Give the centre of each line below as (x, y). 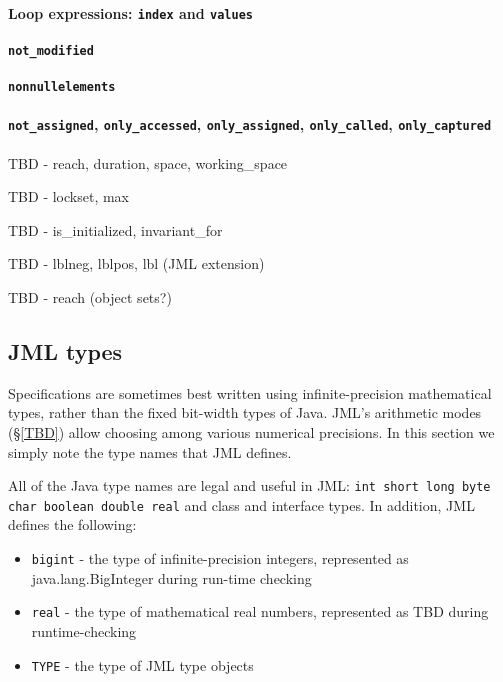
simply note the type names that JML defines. (150, 451)
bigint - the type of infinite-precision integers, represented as (220, 558)
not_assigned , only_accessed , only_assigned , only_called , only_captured (250, 124)
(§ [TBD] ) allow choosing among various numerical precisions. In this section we (251, 431)
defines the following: (72, 524)
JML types (65, 350)
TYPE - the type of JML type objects (142, 664)
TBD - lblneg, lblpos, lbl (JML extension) (136, 263)
